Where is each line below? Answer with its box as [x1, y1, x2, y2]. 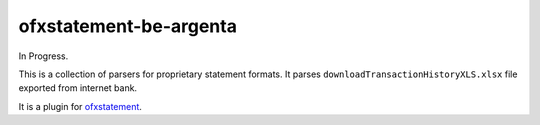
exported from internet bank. [18, 82, 138, 94]
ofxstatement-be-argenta [18, 15, 237, 37]
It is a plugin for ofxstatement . [18, 100, 142, 112]
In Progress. [18, 50, 69, 62]
